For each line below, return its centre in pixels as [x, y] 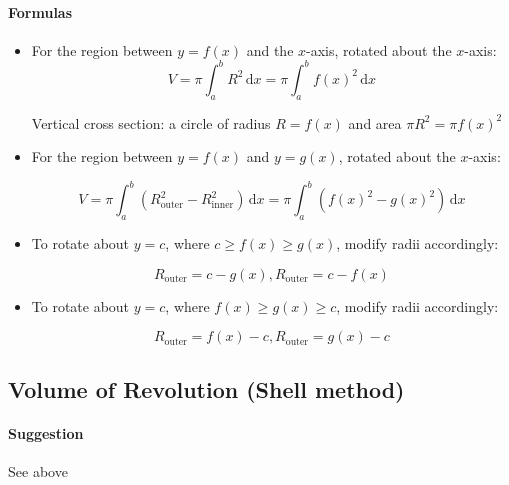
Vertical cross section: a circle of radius [151, 122]
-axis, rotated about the [379, 49]
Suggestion [46, 432]
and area [375, 122]
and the [270, 49]
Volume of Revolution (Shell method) [206, 388]
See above [38, 470]
